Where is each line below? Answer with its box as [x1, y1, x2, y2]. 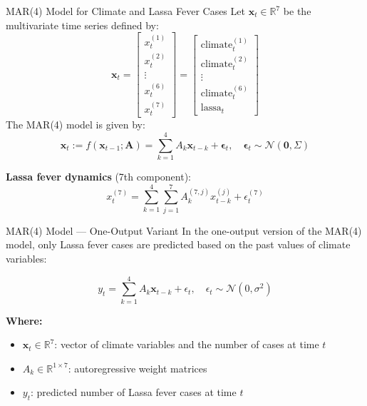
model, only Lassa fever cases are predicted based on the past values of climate [6, 237, 351, 252]
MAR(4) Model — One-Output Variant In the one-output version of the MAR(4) [6, 223, 362, 238]
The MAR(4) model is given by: [6, 117, 145, 132]
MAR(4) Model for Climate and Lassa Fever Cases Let [6, 4, 245, 18]
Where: [6, 313, 43, 328]
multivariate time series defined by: [6, 17, 159, 32]
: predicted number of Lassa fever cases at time [31, 385, 237, 400]
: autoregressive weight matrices [68, 360, 207, 375]
